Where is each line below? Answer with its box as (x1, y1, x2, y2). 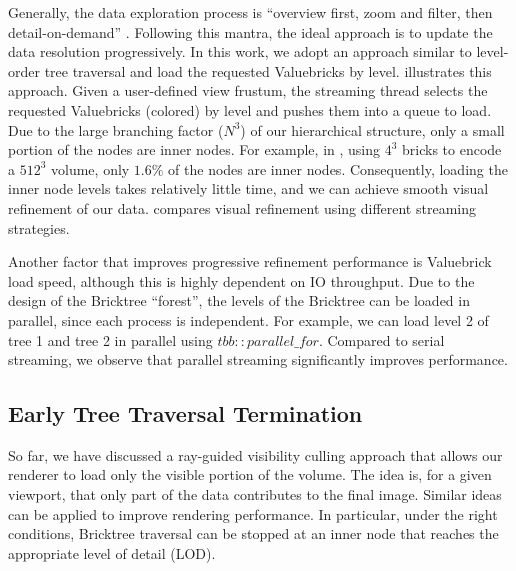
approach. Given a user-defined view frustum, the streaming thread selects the (8, 80, 488, 101)
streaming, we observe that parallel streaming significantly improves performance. (8, 349, 508, 370)
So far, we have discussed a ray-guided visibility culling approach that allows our (8, 444, 503, 465)
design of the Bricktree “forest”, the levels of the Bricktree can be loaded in (8, 290, 470, 311)
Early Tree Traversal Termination (8, 398, 363, 429)
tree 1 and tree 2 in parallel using (8, 329, 213, 350)
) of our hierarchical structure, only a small (240, 119, 505, 140)
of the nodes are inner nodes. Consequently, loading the (168, 158, 508, 179)
